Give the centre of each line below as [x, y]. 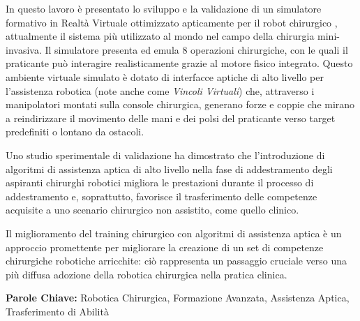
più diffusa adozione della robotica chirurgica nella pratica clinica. [147, 274]
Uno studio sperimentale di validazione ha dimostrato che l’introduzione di [165, 155]
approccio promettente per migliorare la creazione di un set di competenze [165, 247]
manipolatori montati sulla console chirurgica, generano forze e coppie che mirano [180, 104]
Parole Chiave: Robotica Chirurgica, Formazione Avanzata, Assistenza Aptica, [178, 298]
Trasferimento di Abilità [57, 311]
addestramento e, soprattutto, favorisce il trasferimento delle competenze [162, 196]
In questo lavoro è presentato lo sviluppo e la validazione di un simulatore [164, 8]
